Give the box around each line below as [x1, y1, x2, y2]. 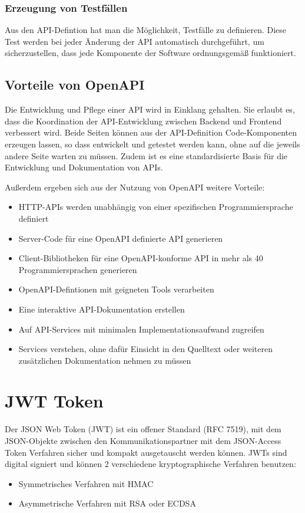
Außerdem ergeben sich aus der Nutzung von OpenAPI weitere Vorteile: [5, 180, 265, 193]
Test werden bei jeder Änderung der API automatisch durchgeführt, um [5, 35, 264, 47]
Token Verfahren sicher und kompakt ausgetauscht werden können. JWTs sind [5, 446, 287, 458]
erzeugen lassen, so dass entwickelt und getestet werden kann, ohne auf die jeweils [5, 137, 300, 150]
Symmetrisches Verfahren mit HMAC [18, 477, 154, 489]
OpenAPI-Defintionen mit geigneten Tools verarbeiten [18, 283, 214, 295]
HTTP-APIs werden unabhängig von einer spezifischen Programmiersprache [18, 200, 293, 213]
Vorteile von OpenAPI [5, 75, 145, 94]
